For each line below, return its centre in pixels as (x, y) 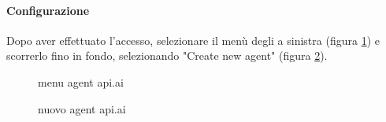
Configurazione (48, 10)
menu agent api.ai (81, 81)
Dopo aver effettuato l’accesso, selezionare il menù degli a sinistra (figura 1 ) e (193, 40)
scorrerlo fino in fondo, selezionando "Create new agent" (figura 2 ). (167, 55)
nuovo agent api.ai (82, 108)
